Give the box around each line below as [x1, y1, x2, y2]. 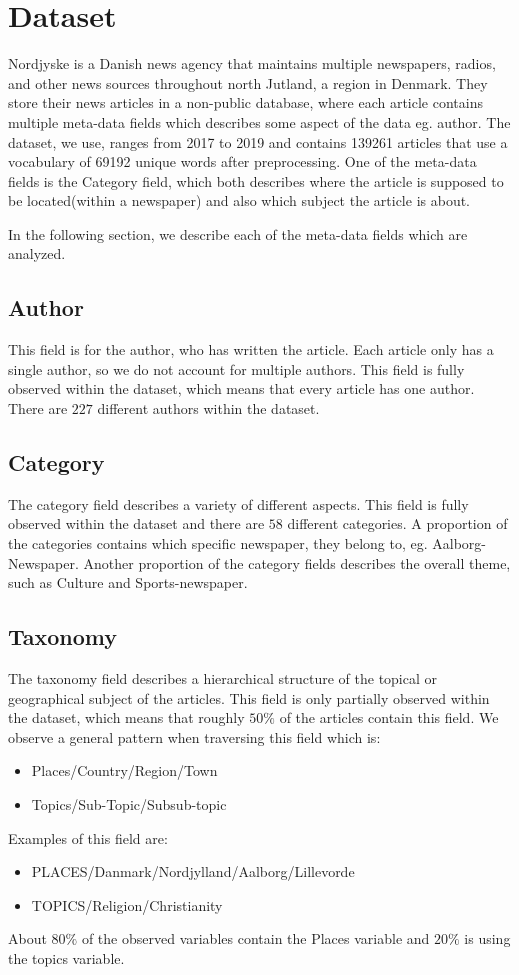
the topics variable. [8, 947, 125, 968]
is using [464, 928, 511, 949]
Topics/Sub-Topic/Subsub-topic [31, 793, 227, 814]
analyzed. [8, 243, 66, 264]
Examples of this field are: [8, 827, 168, 848]
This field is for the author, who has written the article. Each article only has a [8, 339, 494, 360]
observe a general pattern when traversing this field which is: [8, 726, 381, 747]
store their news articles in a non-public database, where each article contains [8, 92, 483, 113]
